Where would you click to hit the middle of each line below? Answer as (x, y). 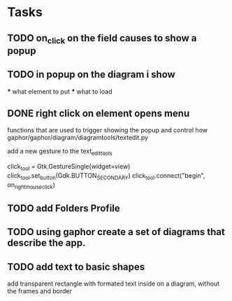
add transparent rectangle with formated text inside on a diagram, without (114, 283)
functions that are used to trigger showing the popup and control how (108, 130)
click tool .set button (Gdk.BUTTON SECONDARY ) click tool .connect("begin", (106, 176)
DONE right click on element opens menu (99, 113)
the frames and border (39, 291)
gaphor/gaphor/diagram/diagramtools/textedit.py (78, 138)
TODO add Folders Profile (64, 208)
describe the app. (46, 243)
